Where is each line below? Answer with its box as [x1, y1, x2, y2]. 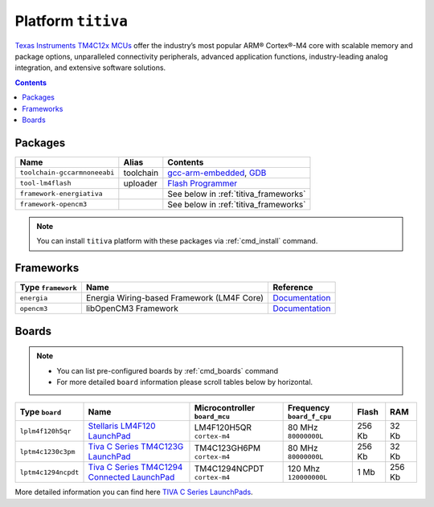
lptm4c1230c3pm [19, 447, 76, 456]
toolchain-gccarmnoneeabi [19, 169, 115, 177]
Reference [272, 282, 313, 293]
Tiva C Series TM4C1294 [88, 462, 183, 473]
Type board [19, 406, 62, 417]
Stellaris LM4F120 [88, 420, 156, 431]
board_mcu [194, 412, 231, 421]
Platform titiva [14, 12, 128, 30]
